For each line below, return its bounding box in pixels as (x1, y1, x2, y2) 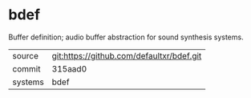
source (12, 50, 38, 61)
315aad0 (51, 63, 87, 74)
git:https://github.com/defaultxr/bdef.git (51, 50, 202, 61)
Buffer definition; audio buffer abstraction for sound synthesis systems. (8, 32, 244, 42)
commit (12, 63, 41, 74)
